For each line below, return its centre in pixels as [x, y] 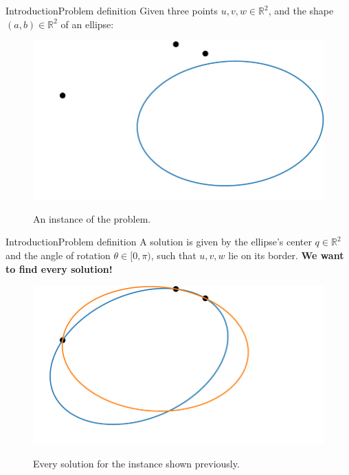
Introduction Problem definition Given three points [112, 10]
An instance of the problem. [92, 218]
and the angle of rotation [58, 255]
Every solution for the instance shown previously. [136, 463]
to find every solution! [59, 268]
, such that [173, 255]
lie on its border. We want [286, 255]
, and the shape [301, 10]
